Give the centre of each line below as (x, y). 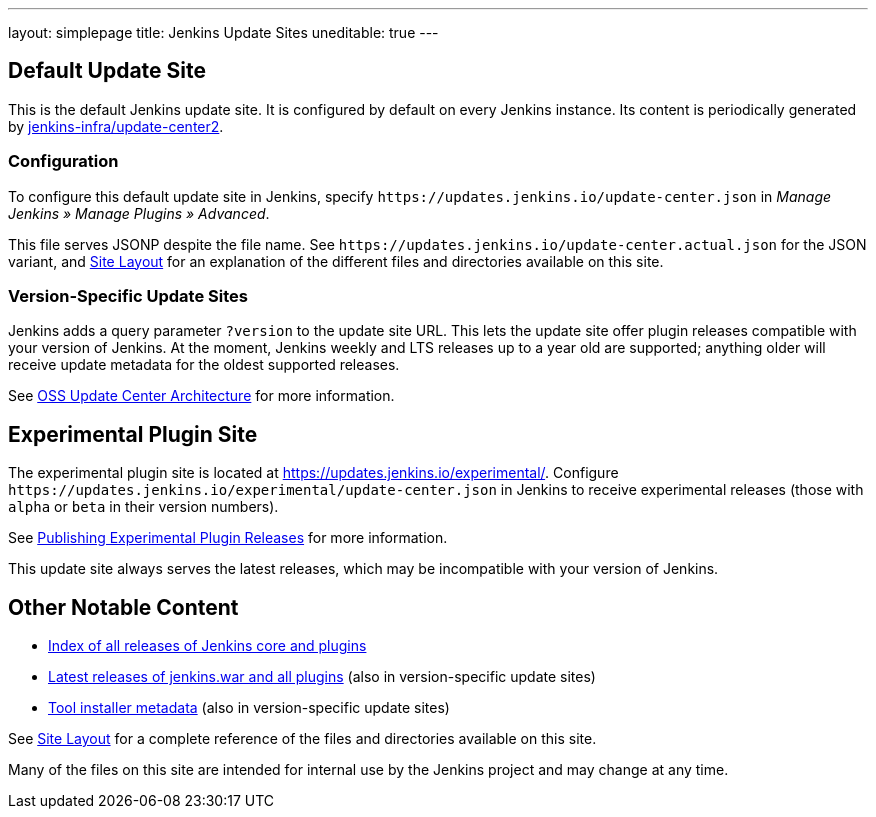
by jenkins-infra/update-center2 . (116, 126)
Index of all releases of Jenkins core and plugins (207, 646)
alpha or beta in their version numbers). (143, 507)
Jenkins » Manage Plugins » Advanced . (139, 213)
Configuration (63, 161)
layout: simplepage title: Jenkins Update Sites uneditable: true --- (223, 32)
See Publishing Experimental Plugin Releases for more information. (228, 538)
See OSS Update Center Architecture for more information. (201, 396)
